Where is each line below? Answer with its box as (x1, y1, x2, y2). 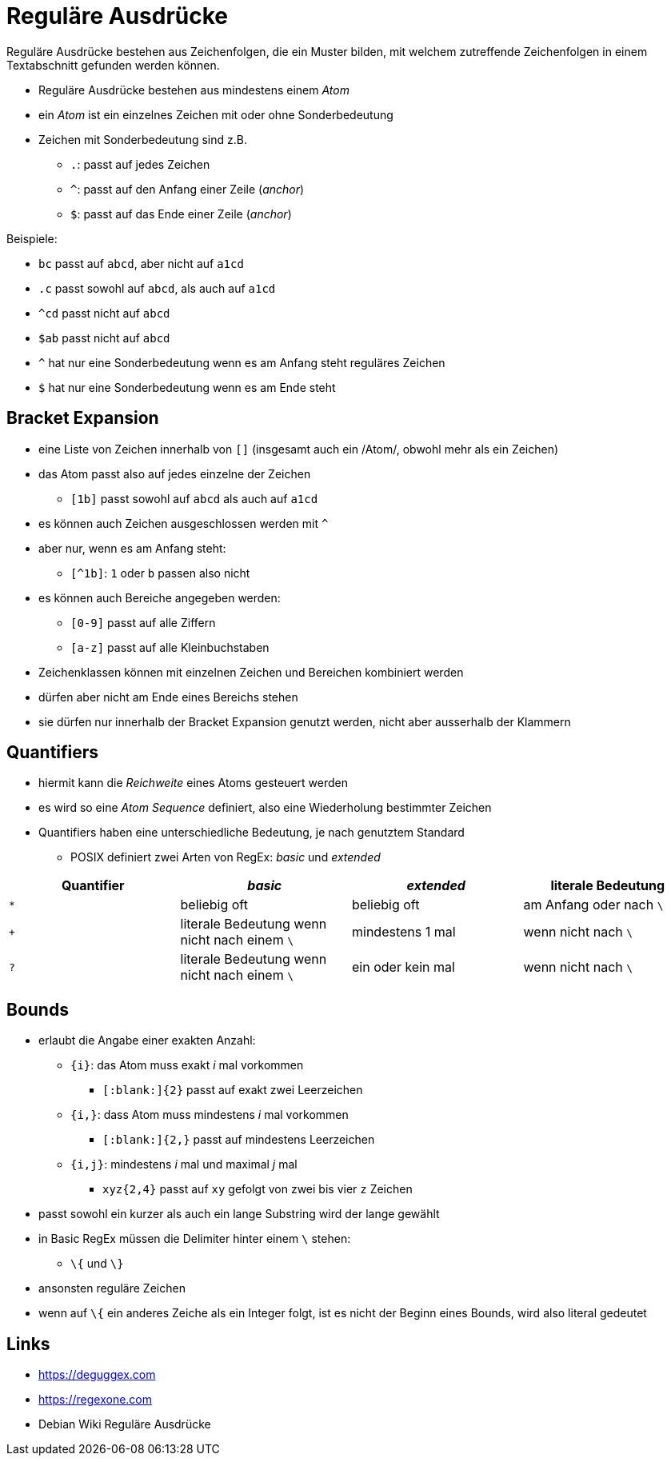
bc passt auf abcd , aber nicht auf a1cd (38, 256, 244, 270)
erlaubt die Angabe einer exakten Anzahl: (38, 1033, 256, 1048)
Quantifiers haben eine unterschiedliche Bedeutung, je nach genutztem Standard (38, 825, 465, 840)
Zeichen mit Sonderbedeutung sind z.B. (38, 132, 247, 146)
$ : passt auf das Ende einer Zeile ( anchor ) (70, 206, 292, 221)
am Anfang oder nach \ (523, 897, 664, 913)
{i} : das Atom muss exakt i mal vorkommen (70, 1058, 304, 1073)
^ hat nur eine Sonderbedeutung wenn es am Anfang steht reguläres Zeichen (38, 355, 445, 369)
